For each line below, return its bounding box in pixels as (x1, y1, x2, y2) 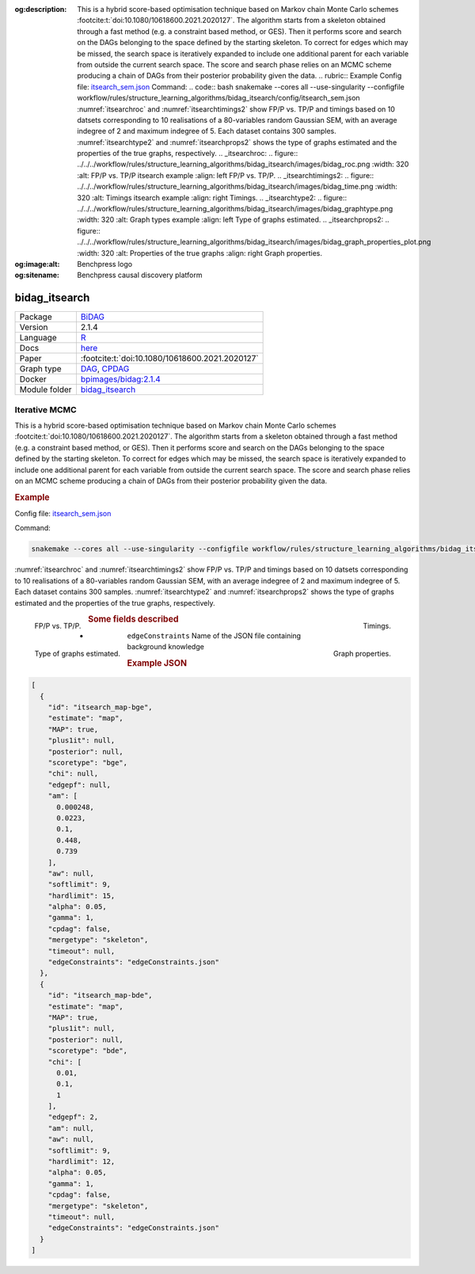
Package (19, 311, 52, 322)
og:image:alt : (14, 259, 60, 268)
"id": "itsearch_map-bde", (47, 991, 154, 1000)
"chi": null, (47, 769, 99, 778)
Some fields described (87, 614, 179, 625)
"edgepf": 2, (47, 1112, 99, 1122)
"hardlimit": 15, (47, 891, 116, 900)
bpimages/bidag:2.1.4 (80, 374, 161, 385)
